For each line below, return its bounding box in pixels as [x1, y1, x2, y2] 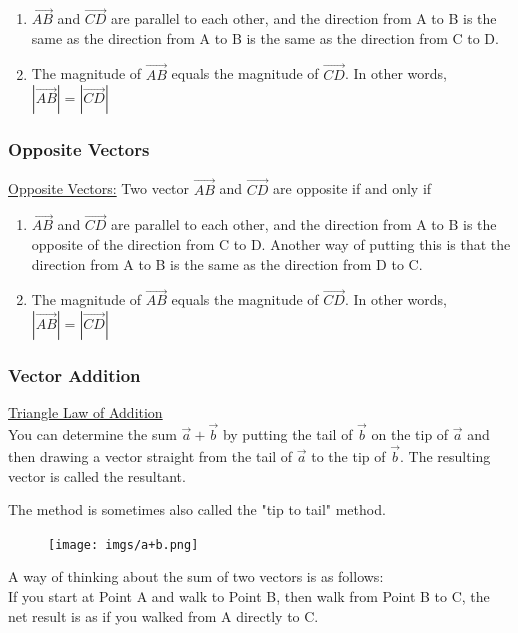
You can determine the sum [8, 424, 177, 445]
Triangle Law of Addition [8, 402, 163, 423]
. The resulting [399, 445, 491, 466]
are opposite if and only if [273, 178, 432, 199]
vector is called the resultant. [8, 465, 186, 486]
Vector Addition [8, 362, 141, 387]
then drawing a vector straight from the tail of [8, 445, 293, 466]
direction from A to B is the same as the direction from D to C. [31, 253, 423, 274]
